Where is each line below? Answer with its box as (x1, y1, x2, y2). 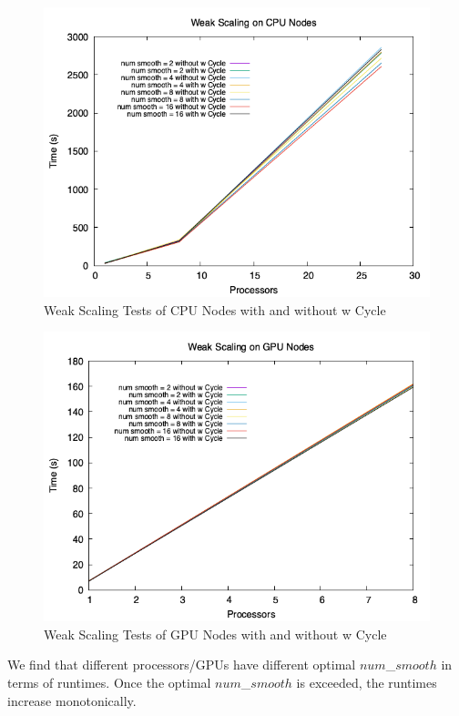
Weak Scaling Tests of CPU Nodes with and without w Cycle (44, 300, 386, 319)
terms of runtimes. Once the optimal (7, 672, 211, 691)
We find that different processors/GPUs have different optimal (7, 655, 356, 674)
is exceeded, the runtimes (296, 672, 437, 691)
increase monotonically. (7, 690, 137, 710)
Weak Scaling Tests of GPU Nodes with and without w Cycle (44, 624, 387, 643)
